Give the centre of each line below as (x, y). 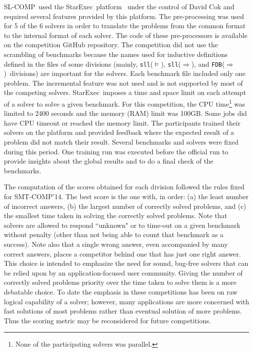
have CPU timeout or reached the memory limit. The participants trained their (122, 122)
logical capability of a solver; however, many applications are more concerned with (126, 301)
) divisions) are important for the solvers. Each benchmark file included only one (125, 73)
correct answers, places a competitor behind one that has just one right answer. (122, 253)
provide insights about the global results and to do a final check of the (109, 161)
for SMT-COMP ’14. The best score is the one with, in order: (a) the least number (126, 196)
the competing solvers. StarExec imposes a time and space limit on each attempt (125, 92)
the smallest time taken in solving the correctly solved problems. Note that (116, 215)
